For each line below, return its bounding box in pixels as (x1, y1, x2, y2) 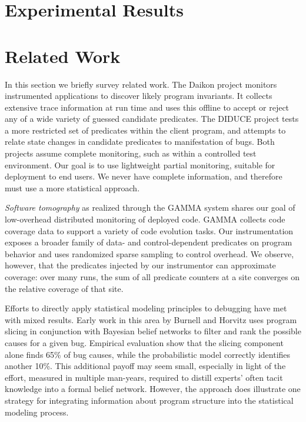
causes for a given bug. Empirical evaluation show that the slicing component (5, 336, 284, 348)
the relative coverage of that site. (5, 282, 124, 294)
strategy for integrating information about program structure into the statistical (5, 394, 294, 406)
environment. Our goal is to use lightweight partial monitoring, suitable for (5, 158, 275, 171)
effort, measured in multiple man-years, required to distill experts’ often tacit (5, 371, 283, 383)
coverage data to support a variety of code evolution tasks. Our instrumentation (5, 224, 294, 237)
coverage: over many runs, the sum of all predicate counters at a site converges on (5, 271, 300, 283)
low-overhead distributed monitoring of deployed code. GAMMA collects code (5, 213, 285, 225)
